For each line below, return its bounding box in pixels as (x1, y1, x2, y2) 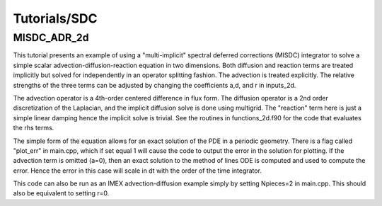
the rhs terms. (13, 124, 54, 132)
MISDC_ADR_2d (13, 31, 89, 44)
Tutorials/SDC (13, 11, 98, 26)
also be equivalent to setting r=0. (13, 189, 110, 198)
